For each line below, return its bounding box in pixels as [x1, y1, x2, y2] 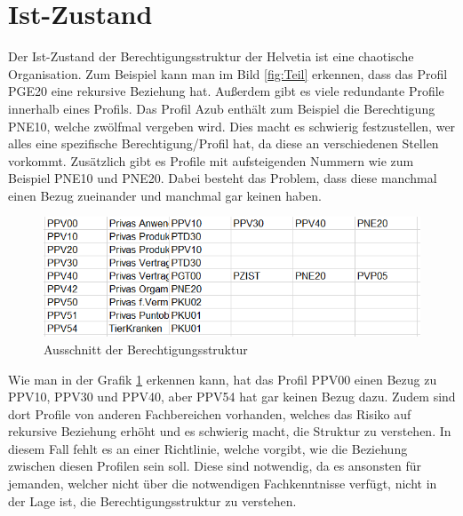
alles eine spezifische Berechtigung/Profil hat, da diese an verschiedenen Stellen [8, 134, 439, 153]
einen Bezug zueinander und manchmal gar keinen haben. [8, 186, 323, 204]
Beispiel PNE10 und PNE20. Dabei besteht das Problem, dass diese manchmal [8, 169, 437, 187]
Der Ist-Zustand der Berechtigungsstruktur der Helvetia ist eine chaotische [8, 47, 414, 66]
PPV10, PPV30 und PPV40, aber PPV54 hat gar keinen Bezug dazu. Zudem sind [8, 387, 456, 406]
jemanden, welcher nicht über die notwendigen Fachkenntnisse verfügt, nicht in [8, 474, 437, 493]
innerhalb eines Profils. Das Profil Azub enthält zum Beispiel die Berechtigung [8, 99, 435, 117]
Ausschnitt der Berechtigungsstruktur [44, 339, 248, 358]
